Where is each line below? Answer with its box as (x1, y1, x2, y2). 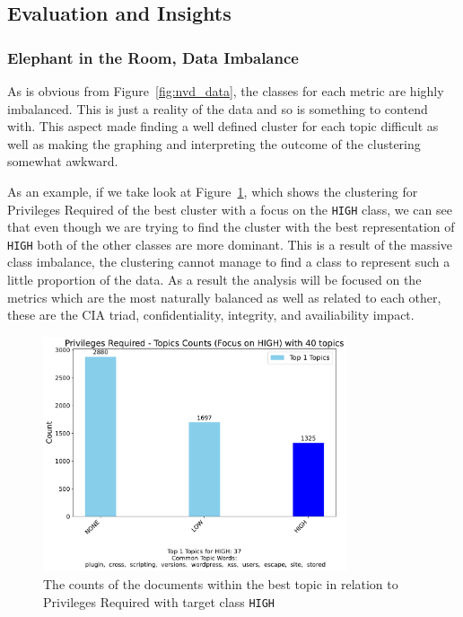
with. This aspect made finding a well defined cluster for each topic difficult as (7, 117, 439, 136)
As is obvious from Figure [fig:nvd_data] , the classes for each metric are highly (7, 82, 444, 100)
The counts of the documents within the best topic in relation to (43, 575, 398, 594)
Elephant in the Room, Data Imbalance (7, 46, 299, 68)
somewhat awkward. (7, 152, 118, 171)
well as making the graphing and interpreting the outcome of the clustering (7, 134, 421, 153)
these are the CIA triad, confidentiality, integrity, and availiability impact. (7, 305, 415, 324)
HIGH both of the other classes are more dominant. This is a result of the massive (7, 234, 453, 253)
